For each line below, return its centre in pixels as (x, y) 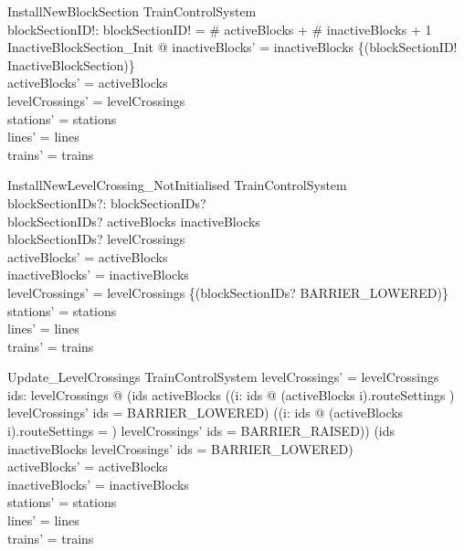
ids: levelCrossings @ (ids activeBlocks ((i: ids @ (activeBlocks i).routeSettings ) (231, 394)
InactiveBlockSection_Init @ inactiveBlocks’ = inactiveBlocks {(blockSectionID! (232, 47)
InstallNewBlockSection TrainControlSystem (132, 11)
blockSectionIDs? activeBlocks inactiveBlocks (134, 221)
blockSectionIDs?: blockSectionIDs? (107, 202)
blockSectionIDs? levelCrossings (96, 239)
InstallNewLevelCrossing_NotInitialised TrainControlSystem (177, 185)
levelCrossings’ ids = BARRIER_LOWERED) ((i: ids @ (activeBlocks (206, 413)
